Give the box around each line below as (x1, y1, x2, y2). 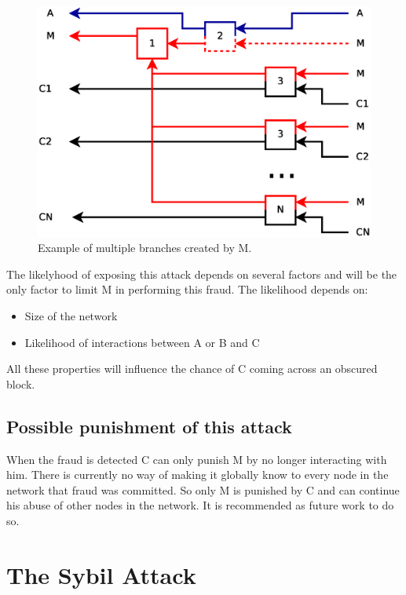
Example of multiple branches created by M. (38, 239, 252, 256)
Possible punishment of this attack (6, 414, 292, 438)
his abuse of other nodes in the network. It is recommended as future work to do (6, 497, 394, 513)
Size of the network (24, 307, 118, 323)
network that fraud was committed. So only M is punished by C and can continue (6, 481, 400, 498)
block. (6, 375, 35, 392)
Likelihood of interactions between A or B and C (24, 334, 260, 350)
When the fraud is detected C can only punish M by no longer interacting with (6, 451, 387, 467)
